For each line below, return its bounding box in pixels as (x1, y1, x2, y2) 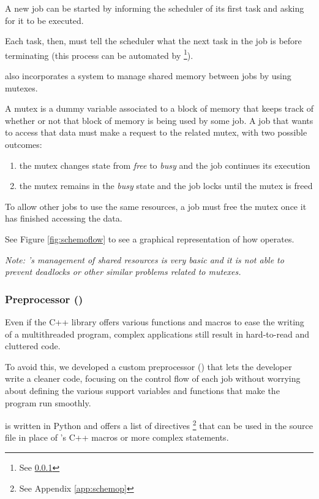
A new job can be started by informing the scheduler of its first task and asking (5, 2, 304, 14)
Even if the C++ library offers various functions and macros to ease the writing (5, 315, 304, 328)
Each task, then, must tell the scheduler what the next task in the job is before (5, 34, 302, 47)
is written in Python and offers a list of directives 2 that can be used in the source (5, 417, 313, 431)
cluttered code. (5, 339, 61, 352)
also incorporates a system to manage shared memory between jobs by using (5, 69, 291, 82)
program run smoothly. (5, 396, 91, 409)
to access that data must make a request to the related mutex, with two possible (5, 126, 307, 139)
